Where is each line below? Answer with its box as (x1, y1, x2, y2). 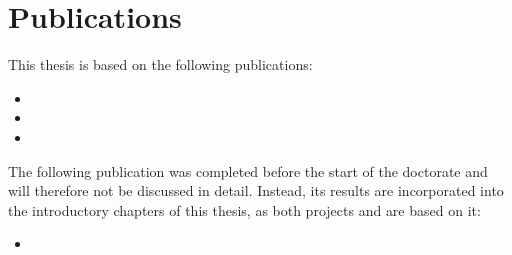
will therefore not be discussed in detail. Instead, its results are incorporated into (8, 180, 504, 201)
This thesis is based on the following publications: (8, 54, 313, 75)
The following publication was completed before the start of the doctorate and (8, 160, 488, 181)
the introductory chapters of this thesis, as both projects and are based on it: (8, 199, 481, 220)
